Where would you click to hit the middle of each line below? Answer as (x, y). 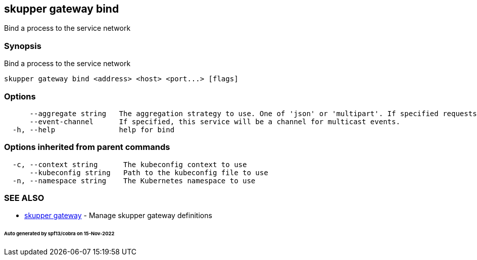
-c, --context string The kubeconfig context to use (130, 164)
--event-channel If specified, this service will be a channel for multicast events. (215, 121)
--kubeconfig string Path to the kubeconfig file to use (149, 172)
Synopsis (23, 46)
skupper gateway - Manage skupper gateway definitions (118, 216)
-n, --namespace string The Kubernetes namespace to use (134, 180)
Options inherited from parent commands (87, 147)
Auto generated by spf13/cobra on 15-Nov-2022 (59, 234)
